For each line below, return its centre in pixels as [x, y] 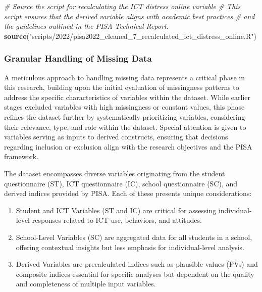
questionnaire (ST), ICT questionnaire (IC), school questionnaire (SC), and [121, 183]
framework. [21, 156]
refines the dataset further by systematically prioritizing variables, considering [125, 116]
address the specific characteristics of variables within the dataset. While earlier [127, 97]
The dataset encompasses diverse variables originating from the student [115, 173]
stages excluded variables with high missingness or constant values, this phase [124, 107]
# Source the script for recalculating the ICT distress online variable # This [122, 6]
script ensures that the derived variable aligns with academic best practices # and [129, 16]
